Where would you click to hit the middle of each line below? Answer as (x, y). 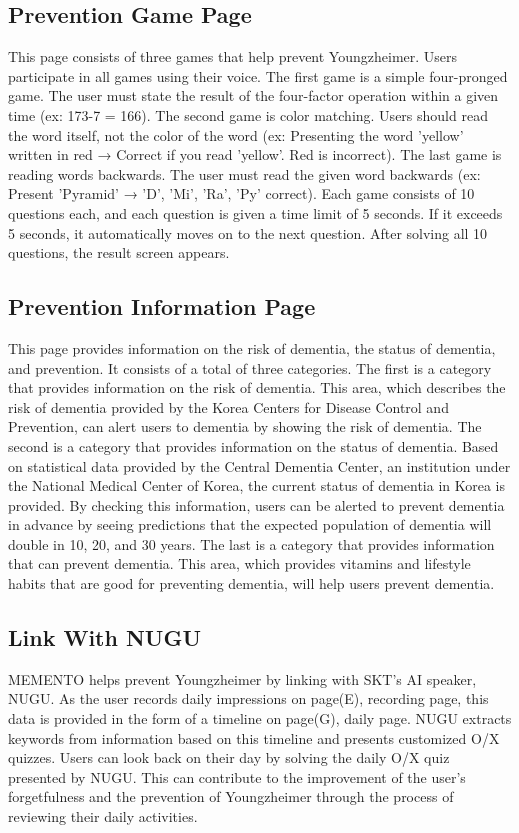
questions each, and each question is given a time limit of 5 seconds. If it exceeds (255, 212)
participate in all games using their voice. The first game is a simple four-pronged (258, 75)
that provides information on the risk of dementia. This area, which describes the (257, 387)
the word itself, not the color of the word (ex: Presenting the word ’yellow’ (236, 134)
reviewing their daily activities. (103, 816)
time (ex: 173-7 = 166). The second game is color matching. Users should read (248, 114)
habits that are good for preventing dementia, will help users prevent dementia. (251, 583)
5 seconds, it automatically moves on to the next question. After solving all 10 (248, 232)
